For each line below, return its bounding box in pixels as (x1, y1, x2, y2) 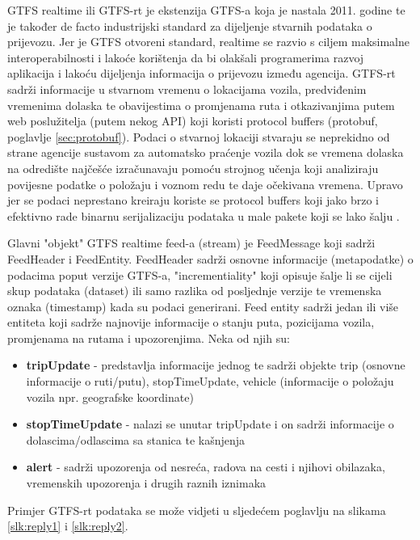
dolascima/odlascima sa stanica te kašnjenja (26, 431, 246, 448)
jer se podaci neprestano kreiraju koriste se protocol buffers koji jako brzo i (7, 192, 379, 209)
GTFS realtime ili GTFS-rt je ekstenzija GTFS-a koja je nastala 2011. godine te (7, 2, 405, 18)
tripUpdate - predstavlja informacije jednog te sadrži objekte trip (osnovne (26, 356, 405, 373)
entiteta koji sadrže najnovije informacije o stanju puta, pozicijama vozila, (7, 314, 375, 331)
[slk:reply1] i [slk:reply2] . (7, 517, 128, 534)
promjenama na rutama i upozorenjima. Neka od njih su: (7, 329, 290, 346)
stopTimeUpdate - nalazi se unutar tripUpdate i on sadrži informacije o (26, 416, 394, 432)
